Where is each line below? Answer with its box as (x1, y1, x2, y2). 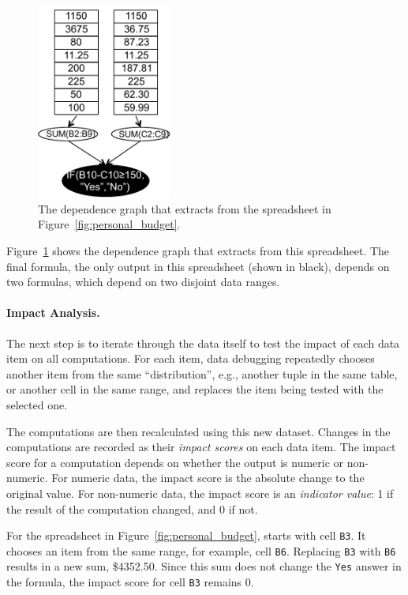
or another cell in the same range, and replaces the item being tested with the (6, 381, 384, 397)
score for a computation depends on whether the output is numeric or (6, 454, 344, 470)
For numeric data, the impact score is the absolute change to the (51, 469, 365, 486)
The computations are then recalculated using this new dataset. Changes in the (6, 423, 391, 439)
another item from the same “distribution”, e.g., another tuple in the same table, (6, 365, 398, 382)
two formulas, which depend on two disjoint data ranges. (6, 273, 280, 290)
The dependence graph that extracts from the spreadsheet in (38, 200, 331, 217)
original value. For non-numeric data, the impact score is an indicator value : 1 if (6, 484, 394, 501)
